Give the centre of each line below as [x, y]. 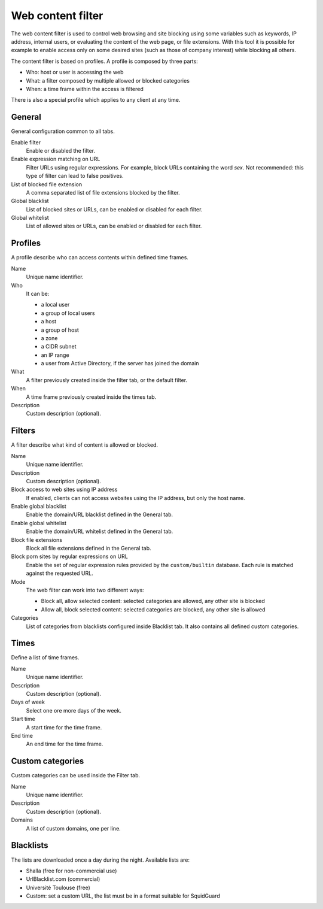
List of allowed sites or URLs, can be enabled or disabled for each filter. [114, 226]
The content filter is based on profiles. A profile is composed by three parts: [105, 61]
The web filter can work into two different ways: [85, 590]
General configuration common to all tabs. [63, 131]
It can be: [38, 293]
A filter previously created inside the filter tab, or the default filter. [107, 380]
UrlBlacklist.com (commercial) [63, 879]
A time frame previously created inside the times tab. [91, 397]
